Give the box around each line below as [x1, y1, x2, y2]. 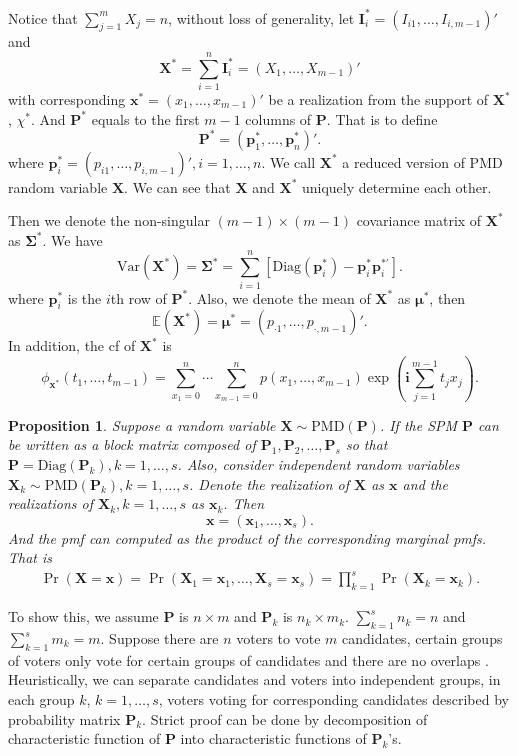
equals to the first [91, 108, 200, 129]
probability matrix [8, 708, 121, 729]
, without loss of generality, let [168, 7, 355, 28]
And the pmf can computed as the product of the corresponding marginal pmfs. [8, 527, 487, 548]
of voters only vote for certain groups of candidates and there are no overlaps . [8, 649, 489, 670]
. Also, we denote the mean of [188, 287, 371, 308]
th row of [110, 287, 167, 308]
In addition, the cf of [8, 335, 136, 356]
